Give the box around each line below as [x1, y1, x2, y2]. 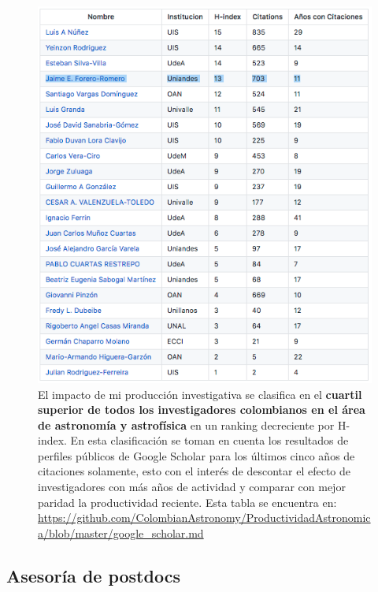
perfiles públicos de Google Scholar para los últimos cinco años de [38, 447, 355, 464]
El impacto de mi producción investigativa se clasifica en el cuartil [38, 385, 362, 402]
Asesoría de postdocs [6, 563, 180, 587]
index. [38, 432, 67, 449]
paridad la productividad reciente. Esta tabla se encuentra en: [38, 493, 337, 510]
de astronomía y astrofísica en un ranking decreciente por [38, 416, 335, 433]
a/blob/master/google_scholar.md [38, 524, 204, 541]
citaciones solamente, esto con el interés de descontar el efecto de [38, 463, 351, 479]
